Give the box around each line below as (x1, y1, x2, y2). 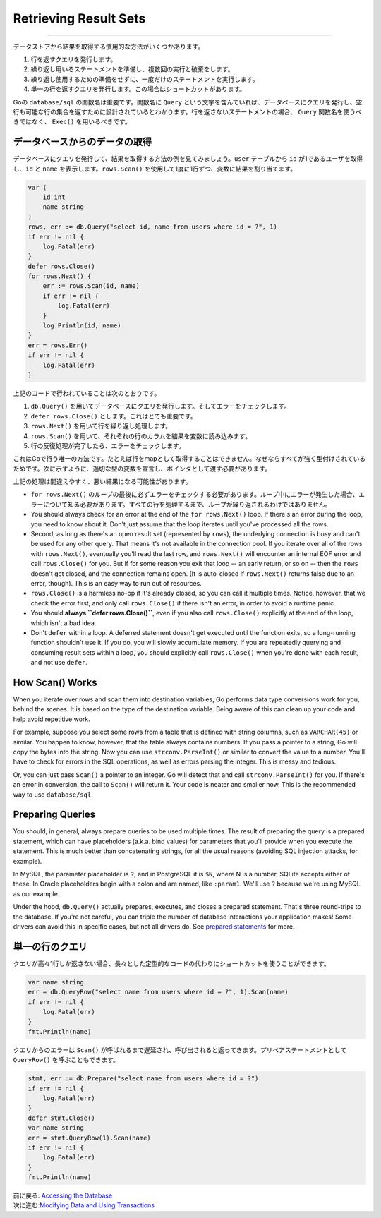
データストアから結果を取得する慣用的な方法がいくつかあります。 (13, 42, 205, 51)
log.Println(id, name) (42, 322, 121, 330)
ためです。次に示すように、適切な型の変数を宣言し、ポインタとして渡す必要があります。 (13, 464, 272, 473)
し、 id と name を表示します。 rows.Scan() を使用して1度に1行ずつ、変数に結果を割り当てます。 (13, 164, 296, 173)
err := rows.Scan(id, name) (42, 282, 140, 290)
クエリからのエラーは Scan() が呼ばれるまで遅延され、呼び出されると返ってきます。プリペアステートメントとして (13, 1045, 347, 1054)
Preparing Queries (13, 809, 95, 821)
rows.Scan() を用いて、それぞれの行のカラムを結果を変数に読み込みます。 (30, 431, 252, 440)
